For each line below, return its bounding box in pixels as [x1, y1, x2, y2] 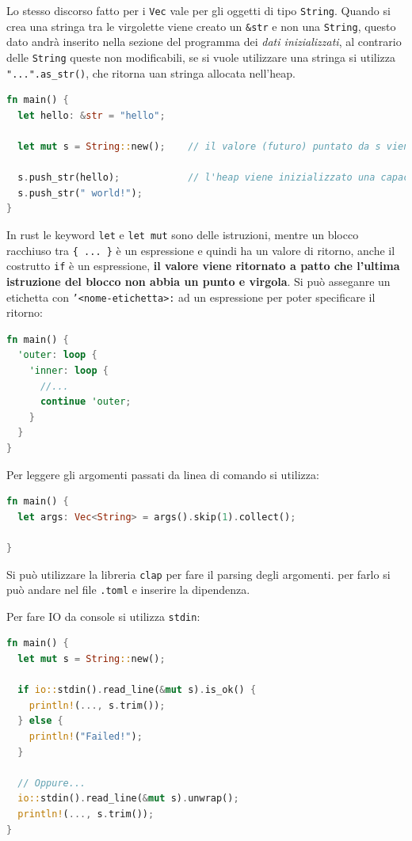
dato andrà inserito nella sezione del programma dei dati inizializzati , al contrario [6, 33, 402, 50]
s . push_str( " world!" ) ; [17, 187, 143, 199]
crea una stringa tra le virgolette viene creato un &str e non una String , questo [6, 17, 396, 34]
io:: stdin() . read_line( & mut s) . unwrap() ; [17, 793, 239, 805]
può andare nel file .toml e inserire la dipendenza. [6, 581, 250, 598]
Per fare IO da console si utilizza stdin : [6, 607, 200, 624]
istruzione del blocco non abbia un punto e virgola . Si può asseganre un [6, 272, 391, 289]
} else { [17, 715, 63, 727]
